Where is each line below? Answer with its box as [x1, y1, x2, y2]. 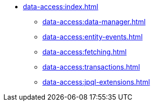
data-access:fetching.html [42, 48, 127, 56]
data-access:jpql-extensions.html [42, 78, 150, 86]
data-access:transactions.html [42, 63, 140, 71]
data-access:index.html [23, 2, 98, 11]
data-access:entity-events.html [42, 33, 143, 41]
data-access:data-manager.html [42, 17, 146, 26]
